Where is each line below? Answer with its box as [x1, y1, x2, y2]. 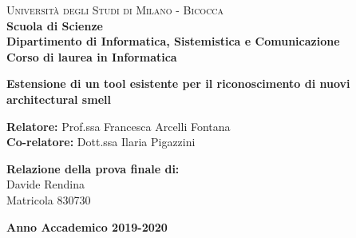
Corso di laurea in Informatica [6, 48, 177, 65]
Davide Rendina [6, 176, 85, 192]
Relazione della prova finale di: [6, 160, 180, 177]
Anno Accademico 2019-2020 [6, 218, 168, 235]
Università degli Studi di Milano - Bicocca [6, 2, 224, 18]
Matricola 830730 [6, 191, 91, 208]
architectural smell [6, 90, 111, 107]
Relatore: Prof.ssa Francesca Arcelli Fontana [6, 117, 231, 134]
